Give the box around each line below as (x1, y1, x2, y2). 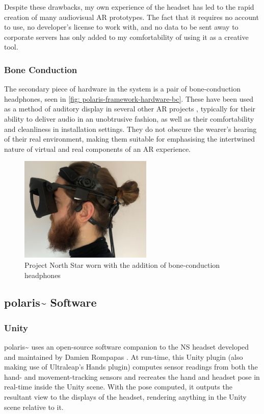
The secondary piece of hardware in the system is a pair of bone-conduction (4, 83, 241, 94)
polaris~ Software (4, 294, 97, 310)
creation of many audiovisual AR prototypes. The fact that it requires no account (4, 11, 259, 22)
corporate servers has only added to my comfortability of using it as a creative (4, 31, 249, 42)
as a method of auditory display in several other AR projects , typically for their (4, 103, 256, 114)
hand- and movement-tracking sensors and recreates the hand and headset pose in (4, 371, 260, 382)
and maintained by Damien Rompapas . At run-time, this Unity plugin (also (4, 351, 243, 362)
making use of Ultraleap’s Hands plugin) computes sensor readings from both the (4, 361, 258, 372)
